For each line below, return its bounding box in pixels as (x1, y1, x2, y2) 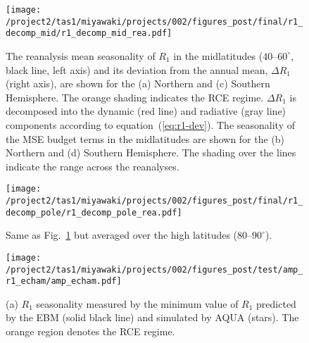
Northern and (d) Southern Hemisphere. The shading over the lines (6, 145, 296, 160)
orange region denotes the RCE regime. (6, 324, 175, 339)
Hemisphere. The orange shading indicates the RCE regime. (6, 89, 264, 104)
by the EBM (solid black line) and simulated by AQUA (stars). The (6, 310, 299, 325)
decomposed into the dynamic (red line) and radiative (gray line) (6, 104, 286, 118)
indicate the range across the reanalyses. (6, 158, 179, 173)
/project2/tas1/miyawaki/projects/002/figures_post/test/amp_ (6, 264, 303, 275)
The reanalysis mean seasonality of (6, 48, 156, 63)
